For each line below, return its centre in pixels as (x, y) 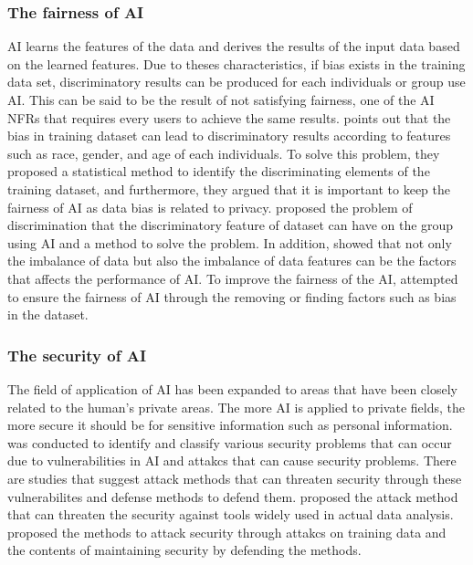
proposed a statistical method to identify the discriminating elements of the (219, 171)
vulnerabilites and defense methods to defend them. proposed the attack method (233, 496)
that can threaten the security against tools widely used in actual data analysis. (231, 514)
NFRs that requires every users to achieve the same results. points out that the (229, 117)
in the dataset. (48, 314)
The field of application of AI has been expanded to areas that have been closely (232, 388)
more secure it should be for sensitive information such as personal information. (230, 425)
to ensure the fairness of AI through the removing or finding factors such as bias (232, 296)
